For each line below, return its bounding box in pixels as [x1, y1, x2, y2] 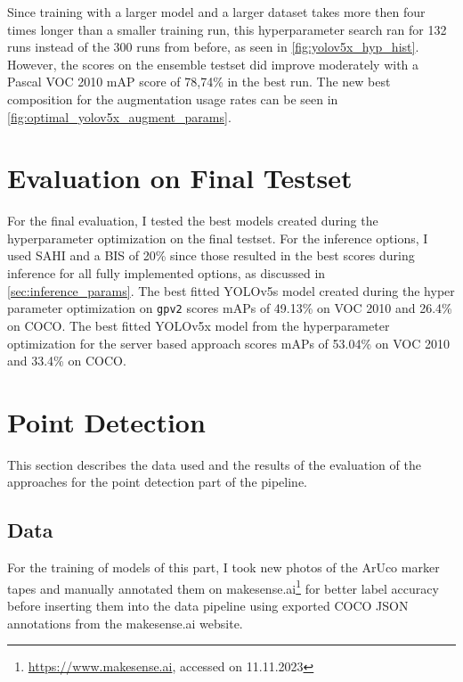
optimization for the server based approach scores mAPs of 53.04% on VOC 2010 [7, 333, 450, 352]
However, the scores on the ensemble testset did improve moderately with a [7, 54, 419, 73]
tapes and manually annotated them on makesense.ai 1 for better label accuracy [7, 576, 439, 597]
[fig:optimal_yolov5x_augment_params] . [7, 107, 231, 126]
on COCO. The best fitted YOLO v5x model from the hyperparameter [7, 316, 390, 334]
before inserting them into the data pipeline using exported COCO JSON [7, 596, 409, 615]
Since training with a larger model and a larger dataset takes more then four [7, 3, 426, 21]
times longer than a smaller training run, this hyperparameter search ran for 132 [7, 20, 447, 38]
